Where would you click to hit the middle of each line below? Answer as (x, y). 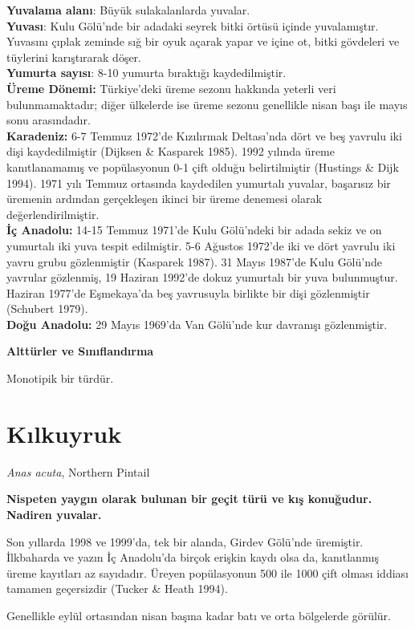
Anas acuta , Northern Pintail (78, 471)
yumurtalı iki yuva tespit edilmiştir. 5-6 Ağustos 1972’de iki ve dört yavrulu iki (201, 245)
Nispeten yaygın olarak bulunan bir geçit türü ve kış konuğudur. (189, 499)
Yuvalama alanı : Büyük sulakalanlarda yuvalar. (128, 10)
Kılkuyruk (64, 433)
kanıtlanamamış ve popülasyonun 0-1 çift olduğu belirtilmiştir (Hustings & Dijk (203, 166)
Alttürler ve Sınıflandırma (80, 351)
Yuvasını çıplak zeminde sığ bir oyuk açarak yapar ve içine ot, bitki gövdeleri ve (203, 41)
